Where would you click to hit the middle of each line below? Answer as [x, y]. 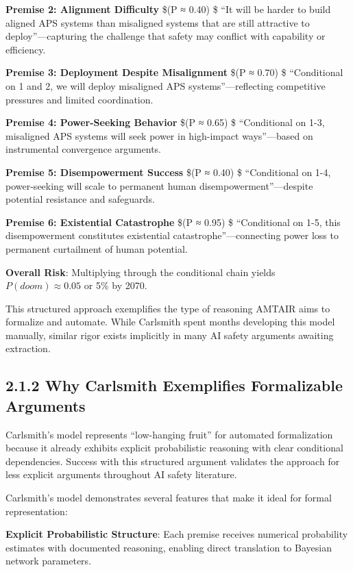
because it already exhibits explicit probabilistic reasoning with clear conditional [174, 448]
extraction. [28, 348]
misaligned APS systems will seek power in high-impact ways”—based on [159, 135]
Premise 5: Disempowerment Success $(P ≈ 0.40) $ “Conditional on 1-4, [168, 172]
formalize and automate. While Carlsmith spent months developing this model [170, 322]
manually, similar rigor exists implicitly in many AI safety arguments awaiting [170, 335]
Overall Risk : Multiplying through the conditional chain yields [141, 272]
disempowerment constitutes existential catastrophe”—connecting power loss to [172, 235]
